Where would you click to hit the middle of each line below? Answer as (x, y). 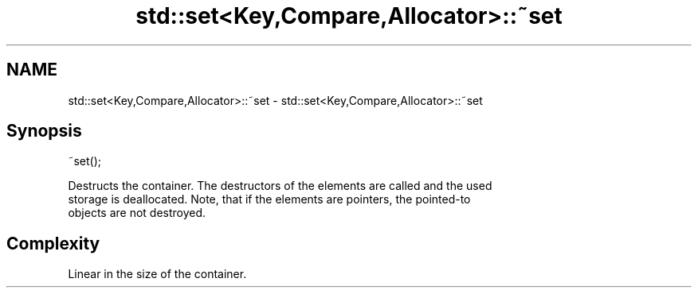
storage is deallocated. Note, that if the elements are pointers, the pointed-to (269, 199)
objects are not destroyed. (137, 213)
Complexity (53, 243)
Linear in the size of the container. (157, 274)
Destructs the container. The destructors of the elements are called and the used (280, 186)
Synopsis (44, 131)
